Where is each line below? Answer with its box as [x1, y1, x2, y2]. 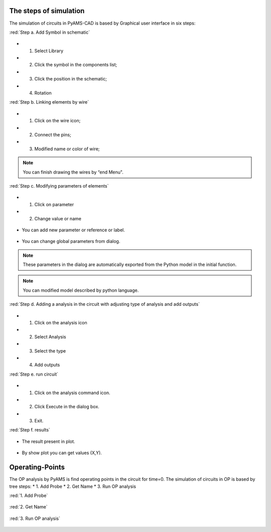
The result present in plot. [22, 438, 75, 445]
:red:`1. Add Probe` [9, 492, 48, 498]
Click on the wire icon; [34, 118, 81, 124]
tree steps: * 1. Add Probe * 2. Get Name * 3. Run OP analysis [9, 483, 137, 489]
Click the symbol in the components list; [34, 62, 117, 68]
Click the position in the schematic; [34, 76, 107, 82]
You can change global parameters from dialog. [22, 238, 120, 244]
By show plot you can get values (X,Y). [22, 450, 102, 456]
